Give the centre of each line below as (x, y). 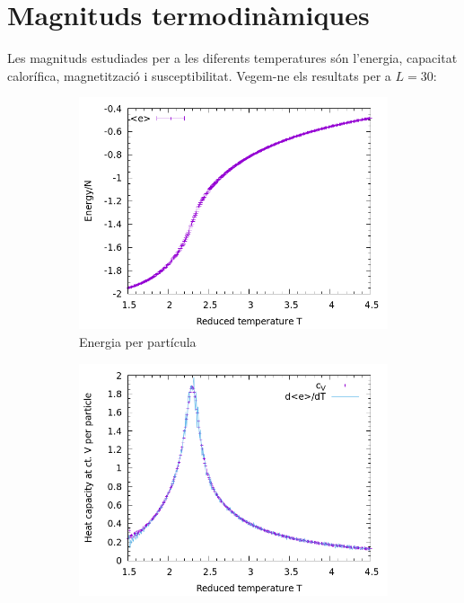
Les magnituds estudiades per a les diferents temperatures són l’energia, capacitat (232, 58)
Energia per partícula (138, 341)
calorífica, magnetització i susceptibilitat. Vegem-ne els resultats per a (199, 75)
